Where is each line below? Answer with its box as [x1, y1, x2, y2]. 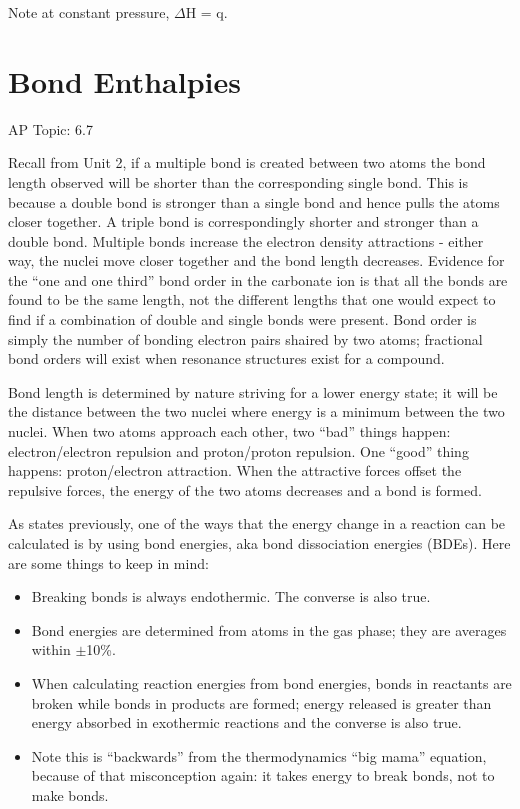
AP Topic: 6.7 [8, 118, 93, 139]
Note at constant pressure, [8, 2, 170, 22]
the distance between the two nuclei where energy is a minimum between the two [8, 401, 505, 422]
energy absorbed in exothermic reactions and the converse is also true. [31, 712, 462, 733]
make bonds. [31, 784, 109, 805]
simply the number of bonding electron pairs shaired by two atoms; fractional [8, 328, 483, 349]
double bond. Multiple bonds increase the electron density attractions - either [8, 230, 484, 251]
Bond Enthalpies [8, 60, 241, 101]
